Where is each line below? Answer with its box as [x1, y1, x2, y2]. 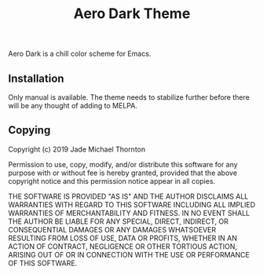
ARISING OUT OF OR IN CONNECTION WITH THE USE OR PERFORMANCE [8, 250, 250, 259]
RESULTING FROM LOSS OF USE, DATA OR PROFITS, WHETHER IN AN [8, 233, 238, 243]
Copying [8, 123, 51, 137]
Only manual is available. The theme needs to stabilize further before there [8, 93, 250, 102]
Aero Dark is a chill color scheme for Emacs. [8, 49, 152, 59]
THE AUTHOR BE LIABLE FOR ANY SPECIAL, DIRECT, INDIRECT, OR [8, 217, 229, 226]
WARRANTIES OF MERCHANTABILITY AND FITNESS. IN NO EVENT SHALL [8, 208, 250, 217]
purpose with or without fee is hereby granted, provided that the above [8, 168, 238, 177]
